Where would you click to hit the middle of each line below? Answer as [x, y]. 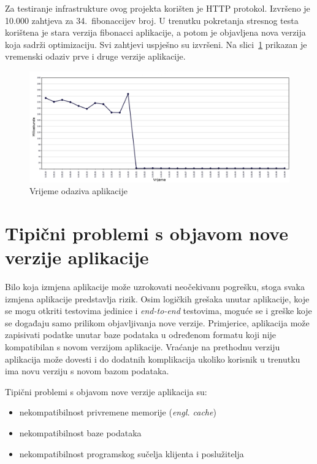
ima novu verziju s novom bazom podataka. [87, 371]
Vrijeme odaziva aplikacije [78, 191]
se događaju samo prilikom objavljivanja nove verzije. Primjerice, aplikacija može [157, 322]
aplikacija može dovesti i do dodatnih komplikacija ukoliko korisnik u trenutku [153, 359]
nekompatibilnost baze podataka [80, 432]
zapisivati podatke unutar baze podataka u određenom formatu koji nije [141, 335]
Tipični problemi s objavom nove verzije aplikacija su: [106, 391]
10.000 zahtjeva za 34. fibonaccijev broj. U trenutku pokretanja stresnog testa [152, 20]
